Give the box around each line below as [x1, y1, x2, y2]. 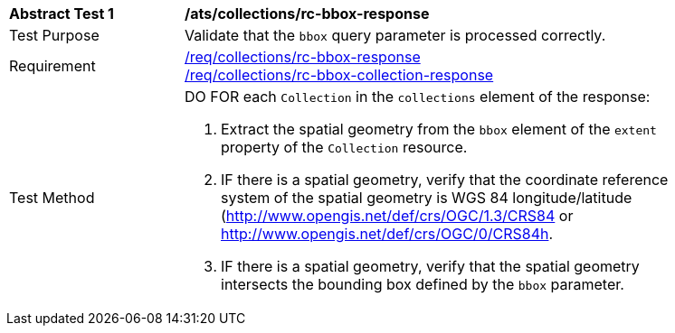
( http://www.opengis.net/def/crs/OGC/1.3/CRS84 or [221, 207, 574, 225]
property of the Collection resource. [221, 138, 468, 156]
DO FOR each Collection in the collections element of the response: [185, 88, 651, 106]
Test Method [9, 189, 95, 207]
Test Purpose [9, 26, 100, 44]
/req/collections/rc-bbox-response [185, 48, 421, 66]
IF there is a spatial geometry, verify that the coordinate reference [221, 171, 669, 189]
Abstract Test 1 [9, 5, 114, 23]
